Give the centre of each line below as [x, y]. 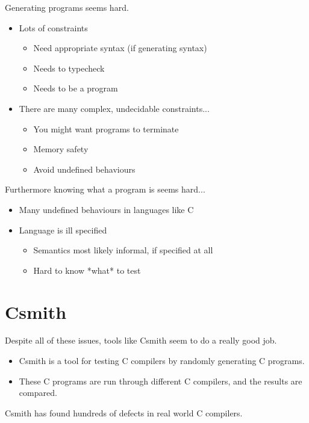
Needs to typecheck [69, 68]
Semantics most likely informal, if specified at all [123, 250]
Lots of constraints [53, 27]
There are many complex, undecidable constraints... [114, 108]
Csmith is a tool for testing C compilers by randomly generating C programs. [162, 361]
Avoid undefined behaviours [84, 169]
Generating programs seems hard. [67, 7]
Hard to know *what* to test [87, 270]
